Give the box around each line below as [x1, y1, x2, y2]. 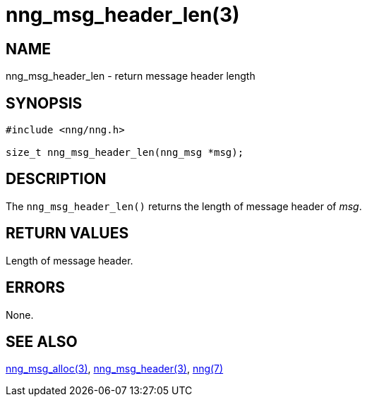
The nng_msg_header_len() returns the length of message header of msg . [6, 200, 362, 212]
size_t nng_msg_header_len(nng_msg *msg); [6, 147, 244, 159]
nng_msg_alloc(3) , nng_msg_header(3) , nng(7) [6, 363, 224, 375]
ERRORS [6, 279, 66, 297]
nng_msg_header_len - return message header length [6, 70, 255, 83]
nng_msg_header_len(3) [6, 3, 240, 27]
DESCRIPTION [6, 170, 107, 188]
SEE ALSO [6, 332, 78, 351]
